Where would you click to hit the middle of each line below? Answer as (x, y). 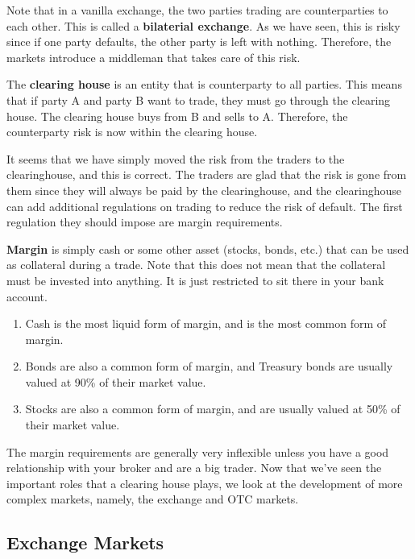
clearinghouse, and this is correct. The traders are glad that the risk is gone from (207, 174)
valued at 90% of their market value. (116, 381)
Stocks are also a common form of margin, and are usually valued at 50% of (213, 409)
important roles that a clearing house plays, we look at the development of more (205, 483)
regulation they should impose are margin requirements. (145, 222)
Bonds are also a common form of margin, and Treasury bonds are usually (209, 366)
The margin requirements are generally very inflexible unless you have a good (198, 451)
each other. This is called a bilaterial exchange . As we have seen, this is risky (203, 25)
